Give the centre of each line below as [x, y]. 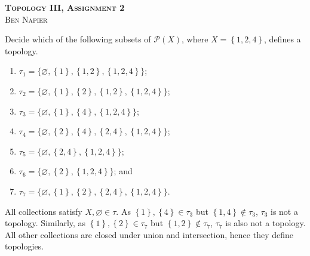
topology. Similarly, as [45, 223]
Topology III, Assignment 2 [65, 7]
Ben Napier [26, 19]
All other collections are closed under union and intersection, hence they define [149, 234]
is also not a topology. [266, 223]
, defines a [283, 39]
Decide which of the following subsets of [78, 39]
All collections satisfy [44, 211]
